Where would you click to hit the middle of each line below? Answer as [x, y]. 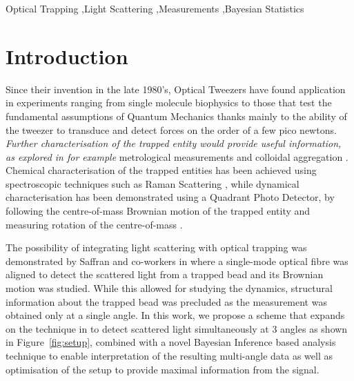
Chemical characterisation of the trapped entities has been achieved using [161, 170]
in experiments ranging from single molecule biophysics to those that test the [169, 102]
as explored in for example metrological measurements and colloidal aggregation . [177, 156]
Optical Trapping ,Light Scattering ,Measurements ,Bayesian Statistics [155, 8]
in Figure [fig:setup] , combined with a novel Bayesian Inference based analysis [171, 342]
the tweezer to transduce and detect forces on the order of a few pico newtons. [171, 129]
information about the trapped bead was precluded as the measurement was [166, 301]
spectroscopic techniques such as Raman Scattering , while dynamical [153, 183]
